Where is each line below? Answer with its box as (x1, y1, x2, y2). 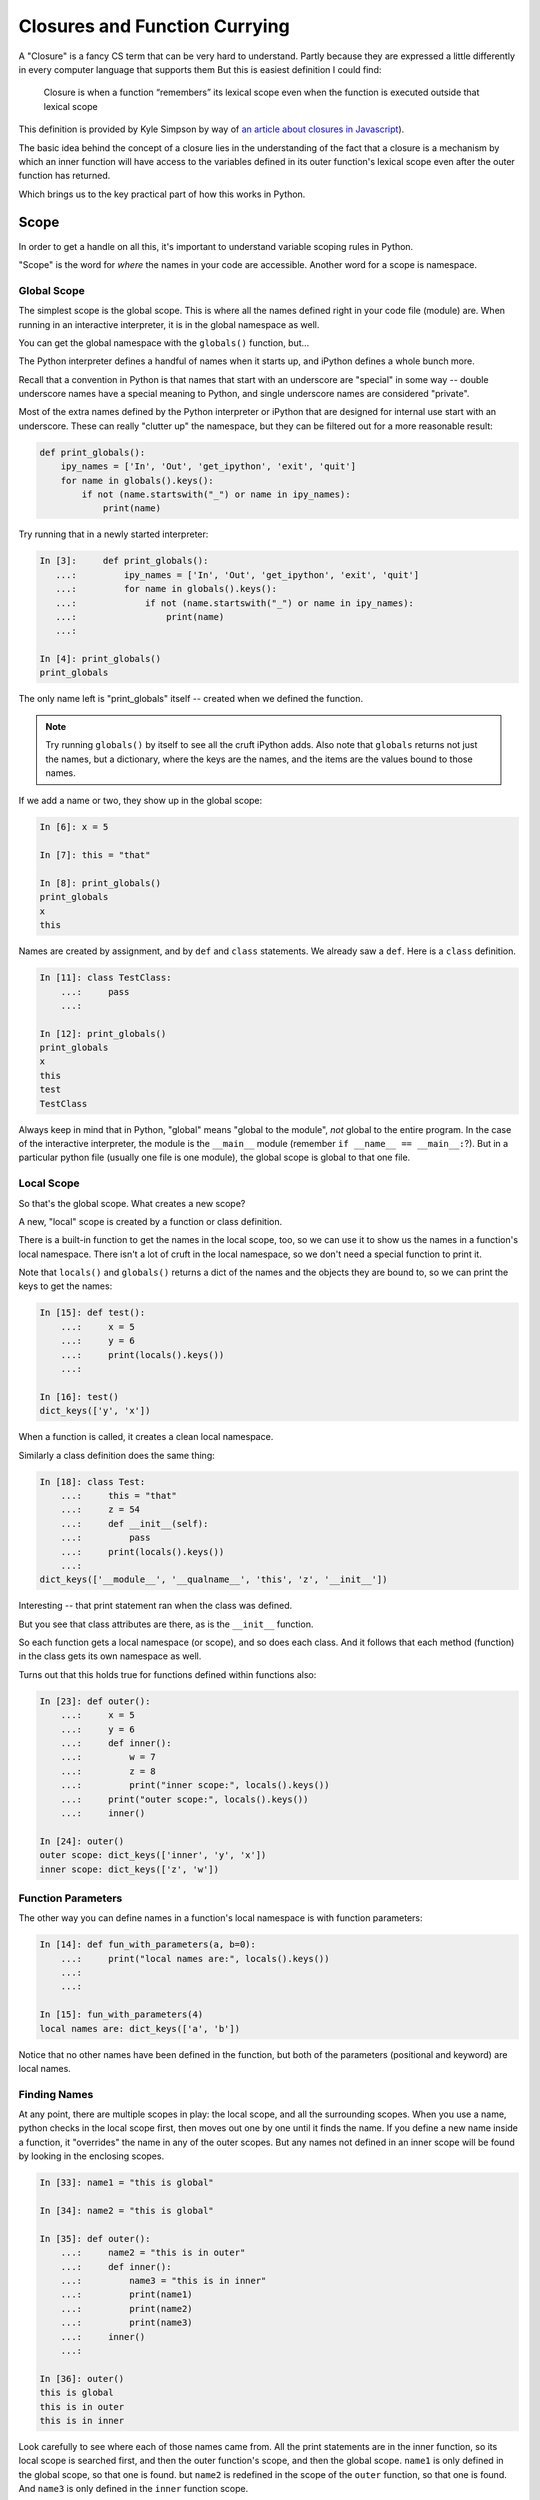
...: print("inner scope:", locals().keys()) (60, 1780, 330, 1791)
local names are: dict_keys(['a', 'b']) (39, 2023, 240, 2034)
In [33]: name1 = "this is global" (39, 2177, 214, 2189)
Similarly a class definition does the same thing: (18, 1449, 215, 1461)
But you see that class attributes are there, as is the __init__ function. (18, 1618, 314, 1630)
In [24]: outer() (39, 1835, 125, 1847)
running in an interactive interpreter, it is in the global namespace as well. (18, 318, 320, 330)
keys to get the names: (18, 1280, 113, 1292)
